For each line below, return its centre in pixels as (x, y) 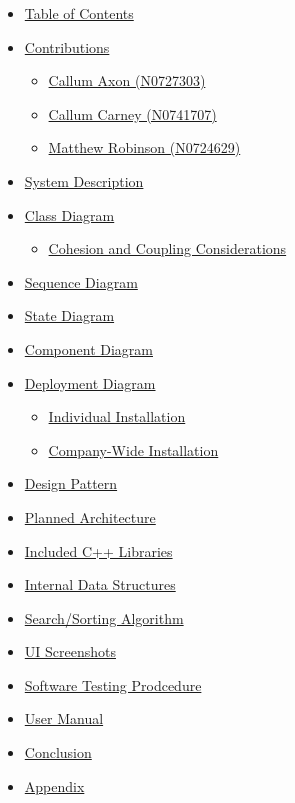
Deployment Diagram (90, 382)
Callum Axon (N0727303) (127, 80)
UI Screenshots (70, 651)
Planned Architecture (90, 516)
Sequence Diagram (81, 281)
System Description (84, 180)
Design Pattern (71, 483)
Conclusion (58, 752)
